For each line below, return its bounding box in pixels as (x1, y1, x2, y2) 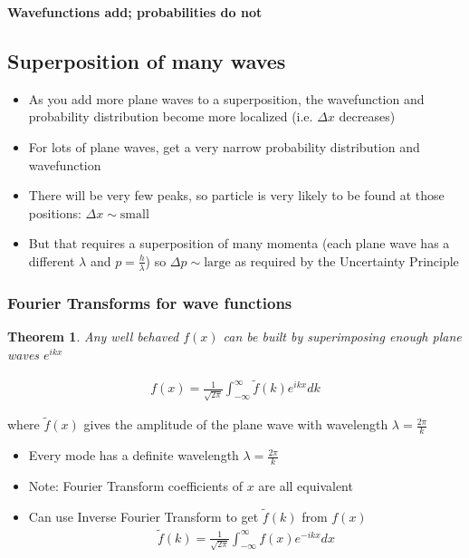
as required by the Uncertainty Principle (234, 251, 459, 270)
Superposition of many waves (7, 46, 286, 74)
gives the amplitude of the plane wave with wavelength (83, 415, 388, 434)
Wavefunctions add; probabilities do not (7, 3, 263, 21)
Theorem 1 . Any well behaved (7, 327, 179, 345)
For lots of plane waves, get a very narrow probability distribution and (28, 137, 420, 156)
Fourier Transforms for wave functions (7, 291, 292, 313)
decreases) (339, 107, 396, 126)
